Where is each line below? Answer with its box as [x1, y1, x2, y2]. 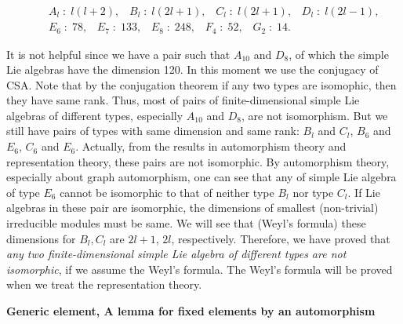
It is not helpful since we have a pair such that [6, 46, 231, 62]
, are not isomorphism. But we [241, 107, 388, 123]
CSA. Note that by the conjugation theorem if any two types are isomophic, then [6, 76, 397, 93]
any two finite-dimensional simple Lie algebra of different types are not [6, 246, 347, 262]
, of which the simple [289, 46, 389, 62]
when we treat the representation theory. [6, 276, 202, 293]
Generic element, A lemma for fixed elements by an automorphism [6, 303, 376, 319]
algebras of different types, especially [6, 107, 183, 123]
